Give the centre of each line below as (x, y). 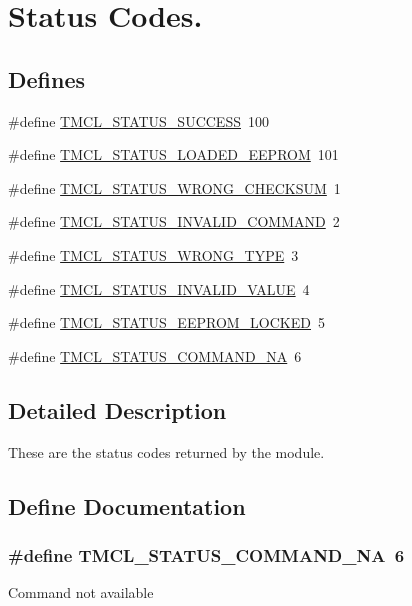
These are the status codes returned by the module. (166, 451)
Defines (47, 78)
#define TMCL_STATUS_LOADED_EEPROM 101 (173, 154)
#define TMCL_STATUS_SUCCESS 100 (138, 120)
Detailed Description (117, 409)
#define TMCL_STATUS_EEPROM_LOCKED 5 (166, 322)
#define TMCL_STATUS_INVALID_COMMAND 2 (174, 221)
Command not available (81, 592)
